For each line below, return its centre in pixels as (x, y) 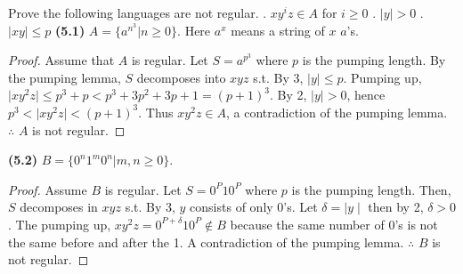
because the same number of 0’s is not (334, 224)
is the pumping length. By (374, 60)
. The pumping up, (60, 224)
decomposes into (181, 77)
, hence (366, 95)
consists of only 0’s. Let (254, 207)
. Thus (156, 112)
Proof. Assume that (61, 60)
